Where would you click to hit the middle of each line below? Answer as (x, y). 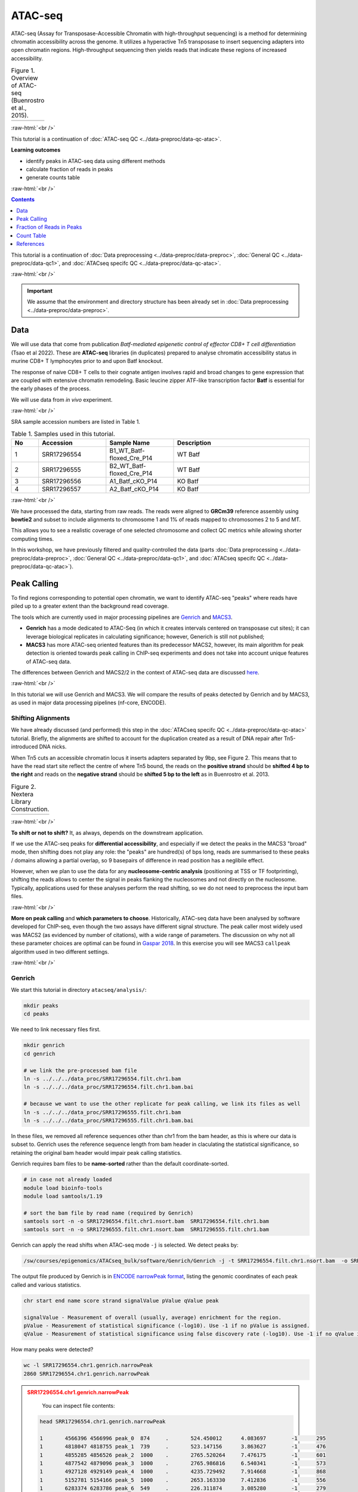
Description (194, 443)
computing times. (33, 539)
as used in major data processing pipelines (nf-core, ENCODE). (89, 703)
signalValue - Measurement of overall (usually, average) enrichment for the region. (152, 1317)
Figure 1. (23, 70)
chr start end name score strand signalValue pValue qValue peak (121, 1300)
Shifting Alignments (41, 718)
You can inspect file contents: (79, 1406)
